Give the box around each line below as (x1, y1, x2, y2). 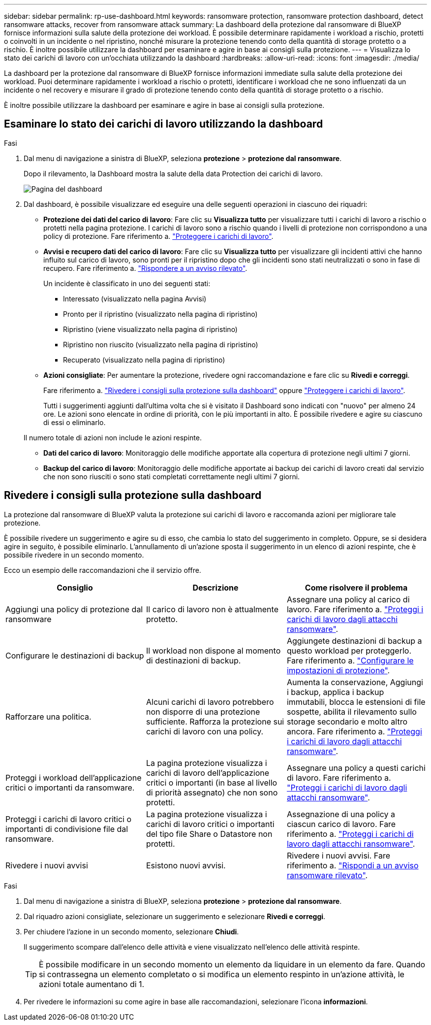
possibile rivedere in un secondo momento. (4, 550, 144, 559)
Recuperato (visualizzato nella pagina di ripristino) (63, 355, 225, 364)
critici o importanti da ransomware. (5, 782, 135, 793)
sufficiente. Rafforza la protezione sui (146, 716, 284, 727)
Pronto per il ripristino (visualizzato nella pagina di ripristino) (63, 309, 258, 318)
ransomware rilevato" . (286, 870, 368, 880)
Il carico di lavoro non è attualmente (146, 604, 278, 614)
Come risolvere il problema (305, 582, 408, 593)
